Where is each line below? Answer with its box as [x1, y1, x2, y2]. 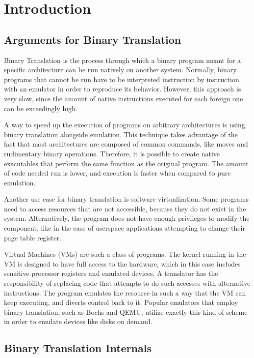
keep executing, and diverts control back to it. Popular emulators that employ [4, 297, 238, 307]
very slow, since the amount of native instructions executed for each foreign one [4, 93, 243, 103]
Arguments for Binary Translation [4, 31, 181, 47]
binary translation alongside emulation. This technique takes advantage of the [4, 129, 238, 139]
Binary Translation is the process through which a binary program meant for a [4, 55, 241, 65]
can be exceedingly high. [4, 103, 77, 113]
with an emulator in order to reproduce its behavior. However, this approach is [4, 84, 241, 94]
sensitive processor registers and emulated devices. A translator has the [4, 268, 218, 278]
